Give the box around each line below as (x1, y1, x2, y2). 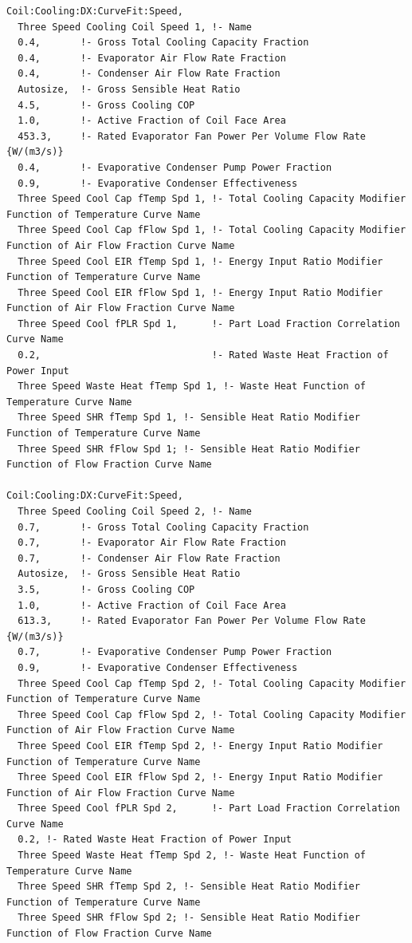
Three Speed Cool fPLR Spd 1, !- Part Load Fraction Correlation (18, 318, 400, 329)
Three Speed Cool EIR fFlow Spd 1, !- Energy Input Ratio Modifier (18, 286, 383, 298)
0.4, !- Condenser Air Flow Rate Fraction (18, 68, 281, 80)
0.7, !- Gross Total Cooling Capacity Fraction (18, 521, 309, 533)
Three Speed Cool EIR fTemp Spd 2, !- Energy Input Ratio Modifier (18, 740, 383, 752)
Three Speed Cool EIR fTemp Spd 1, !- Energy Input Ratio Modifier (18, 255, 383, 267)
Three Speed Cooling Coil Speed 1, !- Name (18, 21, 252, 33)
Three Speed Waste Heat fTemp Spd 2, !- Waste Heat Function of (18, 850, 367, 862)
